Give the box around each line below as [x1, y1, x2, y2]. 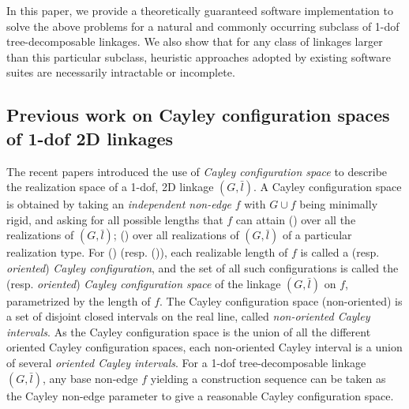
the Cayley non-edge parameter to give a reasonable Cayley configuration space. [6, 387, 394, 403]
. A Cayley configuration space [253, 178, 402, 195]
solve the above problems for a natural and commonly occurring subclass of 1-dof [6, 17, 400, 34]
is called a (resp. [300, 244, 380, 261]
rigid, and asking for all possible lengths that [6, 211, 223, 227]
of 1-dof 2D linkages [6, 126, 174, 150]
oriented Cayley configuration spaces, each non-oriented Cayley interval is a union [6, 339, 403, 355]
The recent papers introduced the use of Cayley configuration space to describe [6, 163, 388, 179]
